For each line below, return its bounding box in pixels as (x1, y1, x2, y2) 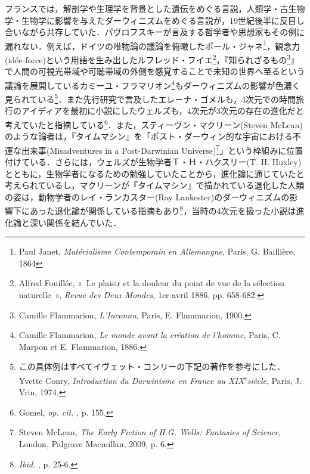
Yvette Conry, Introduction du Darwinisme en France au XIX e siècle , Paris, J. (18, 373, 302, 386)
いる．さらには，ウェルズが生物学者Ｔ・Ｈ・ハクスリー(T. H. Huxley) (29, 156, 302, 168)
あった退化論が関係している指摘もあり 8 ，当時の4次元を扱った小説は (29, 203, 296, 217)
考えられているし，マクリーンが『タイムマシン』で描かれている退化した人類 (5, 179, 305, 191)
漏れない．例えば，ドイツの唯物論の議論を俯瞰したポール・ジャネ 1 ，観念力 (5, 38, 300, 52)
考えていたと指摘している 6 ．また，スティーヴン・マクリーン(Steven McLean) (5, 116, 303, 131)
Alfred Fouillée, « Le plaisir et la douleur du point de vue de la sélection (18, 277, 284, 289)
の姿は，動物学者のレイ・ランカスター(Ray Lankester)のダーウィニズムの (5, 190, 290, 203)
